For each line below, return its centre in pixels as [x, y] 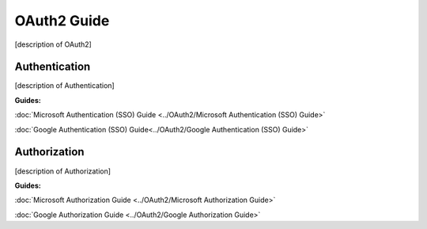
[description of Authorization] [62, 171]
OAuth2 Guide [62, 21]
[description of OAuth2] [53, 44]
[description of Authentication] [64, 86]
